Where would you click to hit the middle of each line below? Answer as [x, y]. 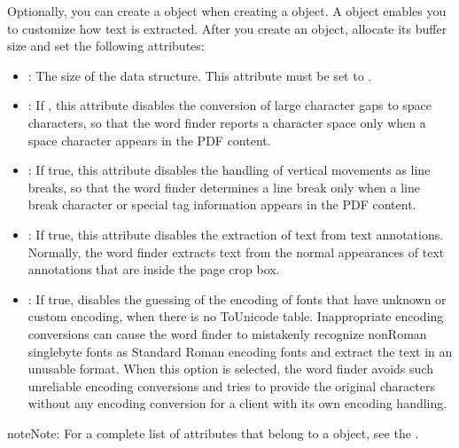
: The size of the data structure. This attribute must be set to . [200, 75]
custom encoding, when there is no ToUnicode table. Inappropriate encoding [236, 316]
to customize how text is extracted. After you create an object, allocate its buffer [227, 28]
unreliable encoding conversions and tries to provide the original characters [231, 385]
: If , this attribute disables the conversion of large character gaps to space [230, 105]
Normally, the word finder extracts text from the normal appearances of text [236, 252]
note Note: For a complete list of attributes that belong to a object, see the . [213, 432]
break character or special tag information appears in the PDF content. [222, 204]
